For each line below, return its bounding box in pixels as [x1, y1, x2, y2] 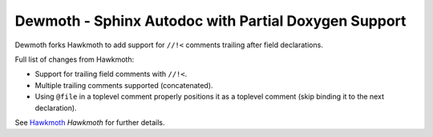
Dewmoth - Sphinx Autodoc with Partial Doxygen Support [14, 12, 407, 30]
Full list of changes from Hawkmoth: [14, 54, 135, 64]
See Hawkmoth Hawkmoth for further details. [14, 117, 165, 127]
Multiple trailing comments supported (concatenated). [34, 80, 213, 90]
